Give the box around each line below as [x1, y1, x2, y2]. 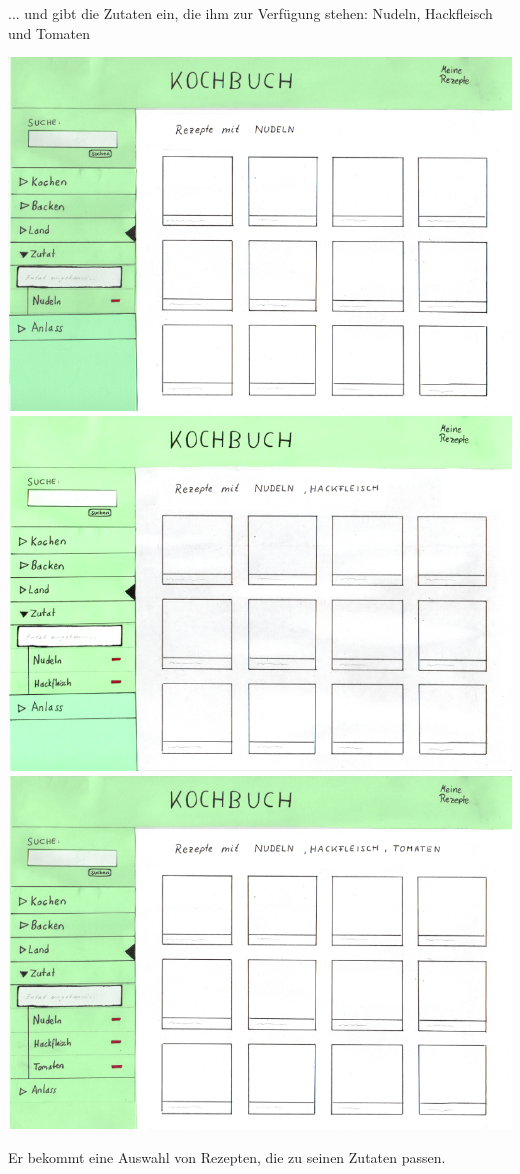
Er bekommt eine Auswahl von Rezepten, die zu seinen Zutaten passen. [8, 1146, 446, 1167]
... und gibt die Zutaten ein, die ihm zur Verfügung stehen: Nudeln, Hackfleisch [8, 3, 493, 23]
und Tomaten [8, 22, 91, 43]
